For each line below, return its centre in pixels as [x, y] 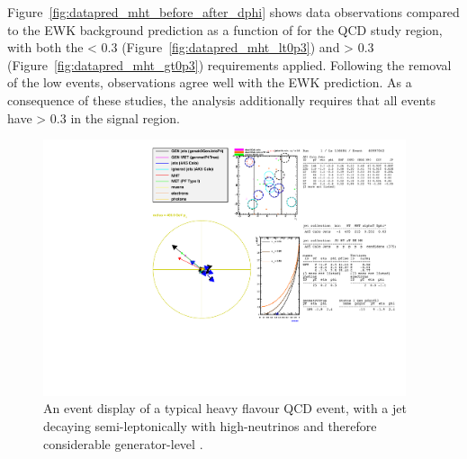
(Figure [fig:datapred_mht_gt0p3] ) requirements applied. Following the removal [229, 64]
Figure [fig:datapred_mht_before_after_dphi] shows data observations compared [233, 12]
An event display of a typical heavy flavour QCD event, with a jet [225, 408]
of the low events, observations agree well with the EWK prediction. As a [210, 82]
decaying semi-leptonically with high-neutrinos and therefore [210, 426]
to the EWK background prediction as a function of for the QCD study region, [225, 29]
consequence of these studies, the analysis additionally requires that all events [221, 99]
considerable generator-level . [123, 443]
